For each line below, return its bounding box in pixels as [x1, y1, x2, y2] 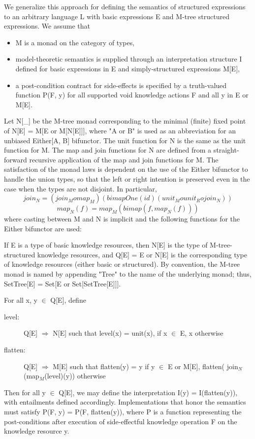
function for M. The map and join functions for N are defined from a [4, 145, 212, 155]
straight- [213, 145, 239, 155]
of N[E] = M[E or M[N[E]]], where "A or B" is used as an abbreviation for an [4, 125, 236, 135]
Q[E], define [50, 295, 86, 305]
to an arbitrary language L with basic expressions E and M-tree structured [4, 11, 230, 21]
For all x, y [4, 295, 37, 305]
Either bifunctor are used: [4, 223, 82, 233]
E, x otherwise [180, 328, 223, 338]
